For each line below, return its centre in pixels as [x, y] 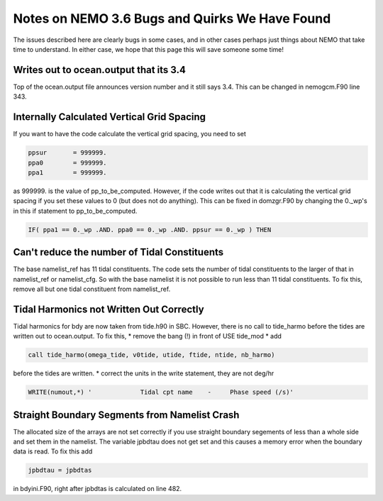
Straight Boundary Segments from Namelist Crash [126, 415]
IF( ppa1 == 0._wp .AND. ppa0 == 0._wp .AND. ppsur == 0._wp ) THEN [150, 230]
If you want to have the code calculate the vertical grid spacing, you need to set [129, 134]
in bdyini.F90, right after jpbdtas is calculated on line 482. [98, 489]
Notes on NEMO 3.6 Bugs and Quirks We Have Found [172, 18]
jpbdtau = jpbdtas [60, 470]
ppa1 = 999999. [67, 172]
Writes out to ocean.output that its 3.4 [99, 70]
